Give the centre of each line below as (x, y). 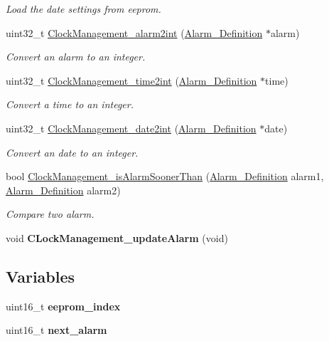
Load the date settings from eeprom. (83, 9)
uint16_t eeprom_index (63, 306)
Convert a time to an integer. (70, 104)
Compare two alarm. (50, 214)
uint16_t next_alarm (56, 330)
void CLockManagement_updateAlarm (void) (117, 237)
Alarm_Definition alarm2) (63, 190)
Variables (41, 276)
